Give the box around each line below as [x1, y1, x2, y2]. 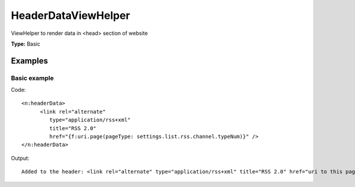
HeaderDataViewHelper [11, 9, 130, 22]
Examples [11, 56, 49, 66]
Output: [11, 154, 30, 162]
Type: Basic [11, 40, 41, 47]
